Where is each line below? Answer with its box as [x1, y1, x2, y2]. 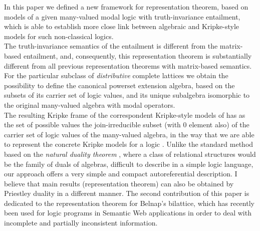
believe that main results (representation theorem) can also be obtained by [4, 178, 234, 188]
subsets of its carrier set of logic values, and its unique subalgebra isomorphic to [4, 90, 250, 100]
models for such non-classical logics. [4, 31, 114, 41]
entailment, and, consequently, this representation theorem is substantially [23, 50, 252, 61]
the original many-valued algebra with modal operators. [4, 99, 175, 110]
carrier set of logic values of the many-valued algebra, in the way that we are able [4, 129, 254, 139]
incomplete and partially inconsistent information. [4, 217, 158, 228]
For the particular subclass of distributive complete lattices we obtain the [4, 70, 228, 81]
